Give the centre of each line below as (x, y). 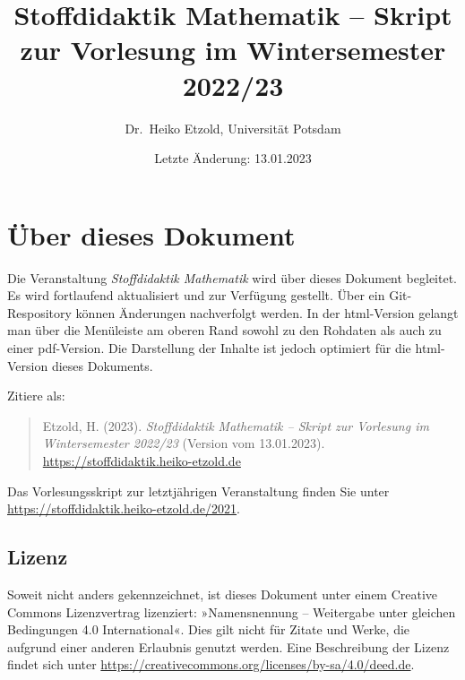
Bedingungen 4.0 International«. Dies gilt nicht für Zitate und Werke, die (209, 629)
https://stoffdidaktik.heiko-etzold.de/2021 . (124, 508)
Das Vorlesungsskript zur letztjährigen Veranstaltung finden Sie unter (198, 491)
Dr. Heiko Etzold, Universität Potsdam (233, 128)
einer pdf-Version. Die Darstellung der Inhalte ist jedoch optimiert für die (209, 348)
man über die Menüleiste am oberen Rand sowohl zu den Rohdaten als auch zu (224, 330)
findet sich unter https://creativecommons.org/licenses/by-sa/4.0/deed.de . (211, 664)
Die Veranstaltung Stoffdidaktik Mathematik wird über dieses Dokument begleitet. (232, 277)
